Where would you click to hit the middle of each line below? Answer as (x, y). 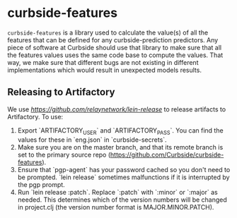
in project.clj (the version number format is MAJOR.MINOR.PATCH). (116, 207)
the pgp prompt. (41, 184)
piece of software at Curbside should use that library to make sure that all (114, 47)
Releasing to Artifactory (61, 92)
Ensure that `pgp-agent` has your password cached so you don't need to (124, 169)
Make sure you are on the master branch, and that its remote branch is (120, 147)
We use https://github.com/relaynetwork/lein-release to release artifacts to (117, 109)
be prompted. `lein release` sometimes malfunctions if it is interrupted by (123, 177)
